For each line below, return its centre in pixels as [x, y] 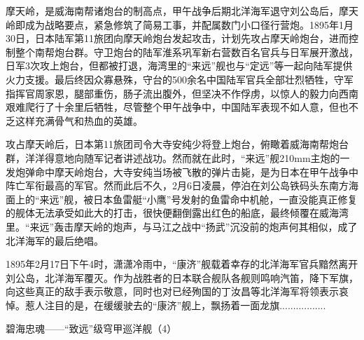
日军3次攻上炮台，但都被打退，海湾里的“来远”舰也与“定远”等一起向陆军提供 [179, 66]
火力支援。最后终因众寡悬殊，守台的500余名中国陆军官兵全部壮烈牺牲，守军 [180, 79]
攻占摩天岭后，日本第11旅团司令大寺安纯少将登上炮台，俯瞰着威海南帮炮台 [177, 144]
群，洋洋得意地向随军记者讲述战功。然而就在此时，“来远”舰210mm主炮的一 [178, 157]
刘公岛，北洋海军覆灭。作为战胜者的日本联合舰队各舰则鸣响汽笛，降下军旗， [182, 277]
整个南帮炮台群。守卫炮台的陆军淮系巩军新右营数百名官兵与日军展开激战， [187, 52]
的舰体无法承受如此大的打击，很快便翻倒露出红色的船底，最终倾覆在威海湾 [177, 213]
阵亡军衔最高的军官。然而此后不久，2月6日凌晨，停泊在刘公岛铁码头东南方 [177, 185]
